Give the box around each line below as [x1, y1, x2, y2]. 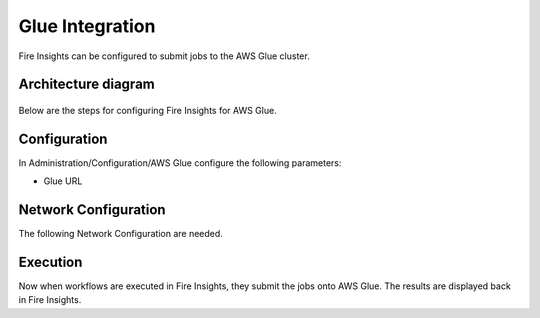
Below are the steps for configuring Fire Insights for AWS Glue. [18, 104, 277, 116]
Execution [18, 253, 83, 270]
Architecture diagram [18, 76, 155, 93]
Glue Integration [18, 15, 156, 37]
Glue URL [43, 175, 83, 187]
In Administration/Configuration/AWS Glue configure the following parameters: [18, 156, 342, 169]
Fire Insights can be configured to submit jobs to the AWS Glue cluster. [18, 50, 310, 62]
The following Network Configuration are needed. [18, 228, 224, 240]
